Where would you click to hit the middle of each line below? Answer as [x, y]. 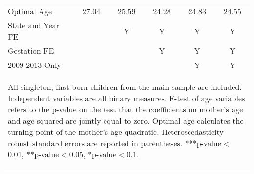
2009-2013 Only [34, 65]
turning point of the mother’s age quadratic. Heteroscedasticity [116, 132]
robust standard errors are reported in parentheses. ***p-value [115, 143]
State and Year [33, 25]
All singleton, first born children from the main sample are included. [125, 87]
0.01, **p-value [33, 154]
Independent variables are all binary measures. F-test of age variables [127, 98]
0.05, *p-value [93, 154]
